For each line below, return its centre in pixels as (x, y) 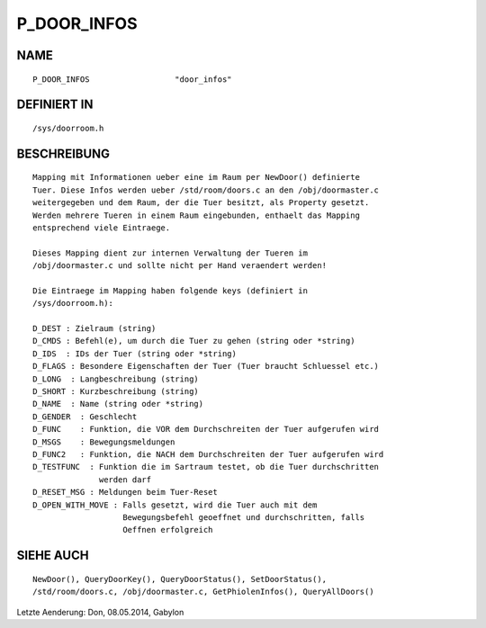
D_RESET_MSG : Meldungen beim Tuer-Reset (125, 492)
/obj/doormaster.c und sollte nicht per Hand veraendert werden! (180, 266)
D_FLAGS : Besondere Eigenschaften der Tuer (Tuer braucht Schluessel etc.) (206, 366)
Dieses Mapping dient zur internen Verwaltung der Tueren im (170, 253)
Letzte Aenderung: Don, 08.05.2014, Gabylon (100, 612)
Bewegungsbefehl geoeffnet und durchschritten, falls (244, 517)
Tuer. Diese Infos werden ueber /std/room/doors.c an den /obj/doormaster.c (206, 190)
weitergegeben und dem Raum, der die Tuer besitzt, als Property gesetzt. (201, 203)
